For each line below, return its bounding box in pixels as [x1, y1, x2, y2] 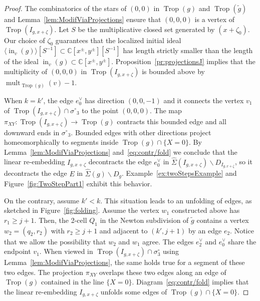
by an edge [188, 225, 222, 235]
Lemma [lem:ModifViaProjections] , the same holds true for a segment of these [4, 257, 245, 267]
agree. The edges [142, 236, 194, 246]
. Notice [230, 225, 254, 235]
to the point [82, 105, 119, 115]
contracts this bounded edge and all [117, 116, 226, 126]
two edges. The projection [4, 266, 83, 277]
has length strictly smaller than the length [123, 45, 253, 56]
